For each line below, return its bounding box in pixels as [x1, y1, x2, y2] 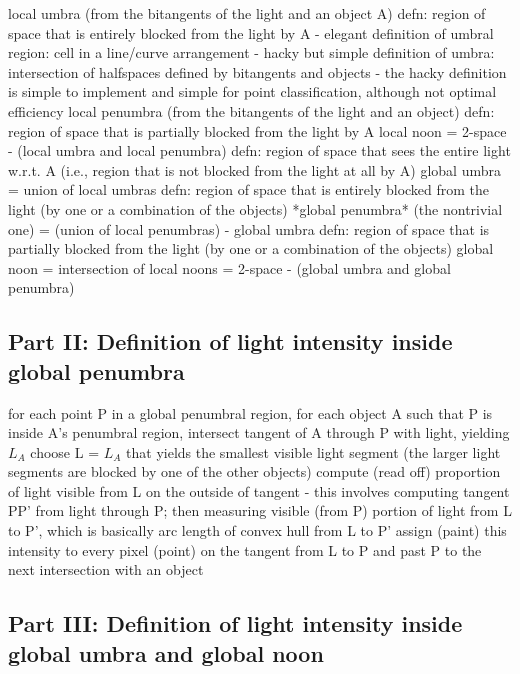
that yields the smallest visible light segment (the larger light [126, 441, 501, 462]
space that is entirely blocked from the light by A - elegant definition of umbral [8, 22, 494, 43]
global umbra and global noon [8, 637, 324, 668]
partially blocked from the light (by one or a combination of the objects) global [8, 238, 494, 259]
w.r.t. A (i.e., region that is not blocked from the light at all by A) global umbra [8, 159, 501, 180]
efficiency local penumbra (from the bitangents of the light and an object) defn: [8, 100, 495, 121]
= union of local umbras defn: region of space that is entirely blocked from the [8, 179, 490, 200]
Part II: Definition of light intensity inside [8, 326, 453, 357]
